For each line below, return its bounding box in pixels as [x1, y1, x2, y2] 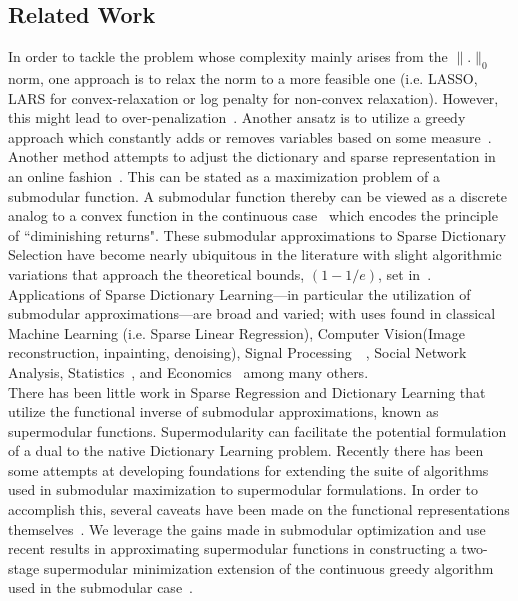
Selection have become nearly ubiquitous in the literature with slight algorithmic [8, 244, 502, 265]
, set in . [378, 263, 432, 284]
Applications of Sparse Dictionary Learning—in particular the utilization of [8, 283, 471, 304]
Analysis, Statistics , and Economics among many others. [8, 361, 369, 382]
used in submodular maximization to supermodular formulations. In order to [8, 479, 478, 500]
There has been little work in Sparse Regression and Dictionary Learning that [8, 381, 486, 402]
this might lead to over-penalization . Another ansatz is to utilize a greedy [8, 107, 466, 128]
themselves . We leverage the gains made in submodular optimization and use [8, 518, 486, 539]
